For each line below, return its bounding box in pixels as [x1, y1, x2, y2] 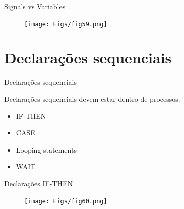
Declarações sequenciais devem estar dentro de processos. [4, 93, 180, 104]
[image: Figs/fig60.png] [24, 197, 107, 205]
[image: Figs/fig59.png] [24, 20, 107, 28]
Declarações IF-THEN [4, 178, 73, 188]
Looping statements [16, 144, 77, 155]
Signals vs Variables [4, 1, 66, 11]
